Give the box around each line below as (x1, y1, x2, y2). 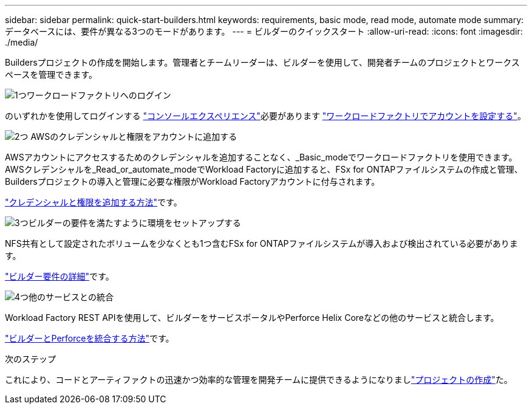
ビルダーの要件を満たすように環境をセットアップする (28, 218, 241, 228)
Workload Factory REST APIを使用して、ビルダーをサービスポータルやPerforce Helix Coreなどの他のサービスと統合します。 (5, 312, 499, 323)
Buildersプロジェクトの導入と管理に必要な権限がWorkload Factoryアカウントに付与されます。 (5, 176, 380, 187)
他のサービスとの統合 (29, 292, 114, 302)
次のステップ (5, 354, 56, 364)
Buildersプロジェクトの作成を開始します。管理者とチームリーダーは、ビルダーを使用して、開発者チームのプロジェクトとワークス (5, 57, 520, 67)
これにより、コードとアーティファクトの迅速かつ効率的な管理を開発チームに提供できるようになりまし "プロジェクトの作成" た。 (5, 374, 513, 385)
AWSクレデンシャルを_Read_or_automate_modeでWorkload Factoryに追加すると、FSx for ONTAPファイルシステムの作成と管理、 (5, 164, 523, 174)
